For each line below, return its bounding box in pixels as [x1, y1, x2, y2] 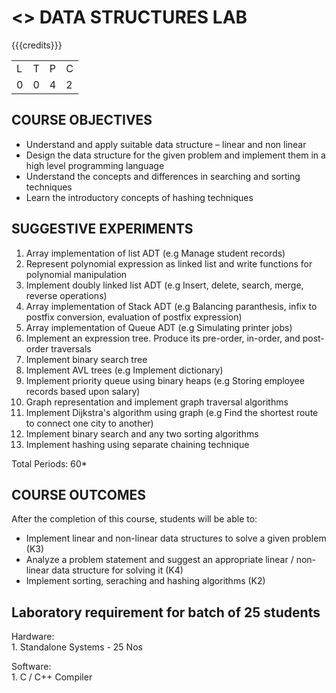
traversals [50, 342, 92, 355]
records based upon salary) [25, 385, 141, 397]
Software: [11, 661, 52, 673]
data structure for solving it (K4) [51, 564, 184, 576]
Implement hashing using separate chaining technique [25, 438, 250, 450]
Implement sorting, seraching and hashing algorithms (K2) [25, 575, 266, 587]
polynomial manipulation [25, 268, 128, 280]
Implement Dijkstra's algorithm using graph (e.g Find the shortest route [25, 406, 319, 418]
